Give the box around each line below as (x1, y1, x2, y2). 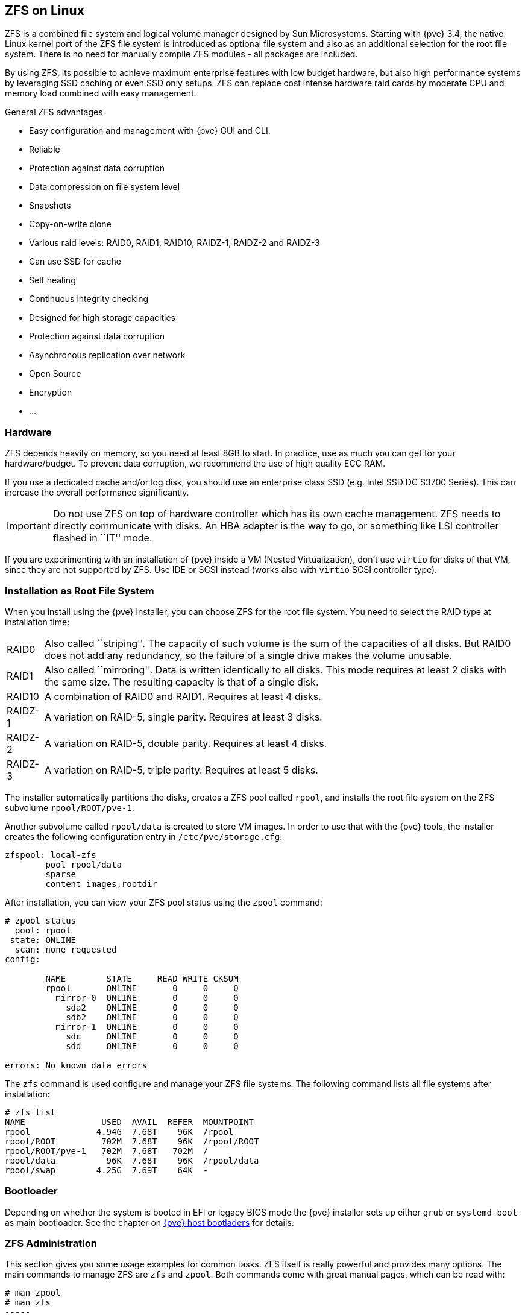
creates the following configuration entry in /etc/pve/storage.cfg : (5, 831, 283, 842)
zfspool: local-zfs (5, 850, 96, 860)
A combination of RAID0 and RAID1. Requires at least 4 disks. (44, 690, 321, 702)
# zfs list (5, 1107, 56, 1117)
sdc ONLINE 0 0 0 (66, 1031, 239, 1041)
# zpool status (5, 915, 77, 926)
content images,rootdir (45, 878, 157, 889)
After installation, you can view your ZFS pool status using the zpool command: (5, 897, 322, 907)
